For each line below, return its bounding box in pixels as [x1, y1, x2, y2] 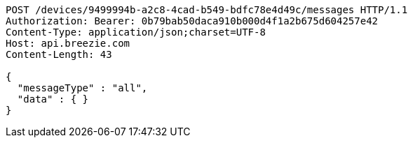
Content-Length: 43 [6, 49, 112, 60]
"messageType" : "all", [17, 82, 148, 93]
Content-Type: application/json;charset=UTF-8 [6, 27, 266, 38]
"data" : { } [17, 93, 89, 105]
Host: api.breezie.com [6, 38, 130, 49]
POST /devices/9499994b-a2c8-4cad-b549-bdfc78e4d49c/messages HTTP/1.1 [6, 4, 408, 15]
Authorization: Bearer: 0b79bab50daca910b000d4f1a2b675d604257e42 [6, 15, 379, 27]
